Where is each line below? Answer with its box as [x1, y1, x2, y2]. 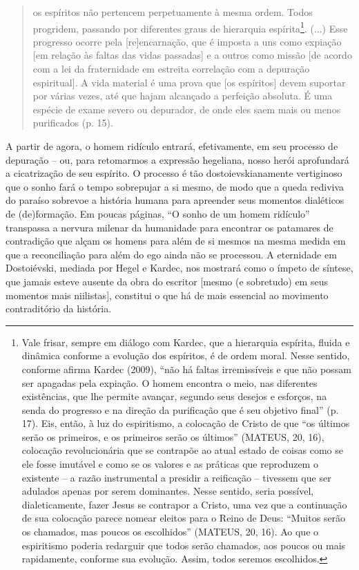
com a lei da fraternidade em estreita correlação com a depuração [32, 61, 310, 76]
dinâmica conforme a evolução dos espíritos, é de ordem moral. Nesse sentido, [21, 348, 350, 363]
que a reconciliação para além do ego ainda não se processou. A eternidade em [6, 247, 337, 261]
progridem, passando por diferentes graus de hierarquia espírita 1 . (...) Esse [32, 19, 348, 35]
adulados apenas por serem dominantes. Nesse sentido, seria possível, [21, 484, 314, 498]
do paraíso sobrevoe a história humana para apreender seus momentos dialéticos [6, 193, 345, 207]
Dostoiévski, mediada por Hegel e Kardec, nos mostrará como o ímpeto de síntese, [6, 260, 353, 275]
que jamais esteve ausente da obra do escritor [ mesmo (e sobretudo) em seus [6, 274, 328, 288]
